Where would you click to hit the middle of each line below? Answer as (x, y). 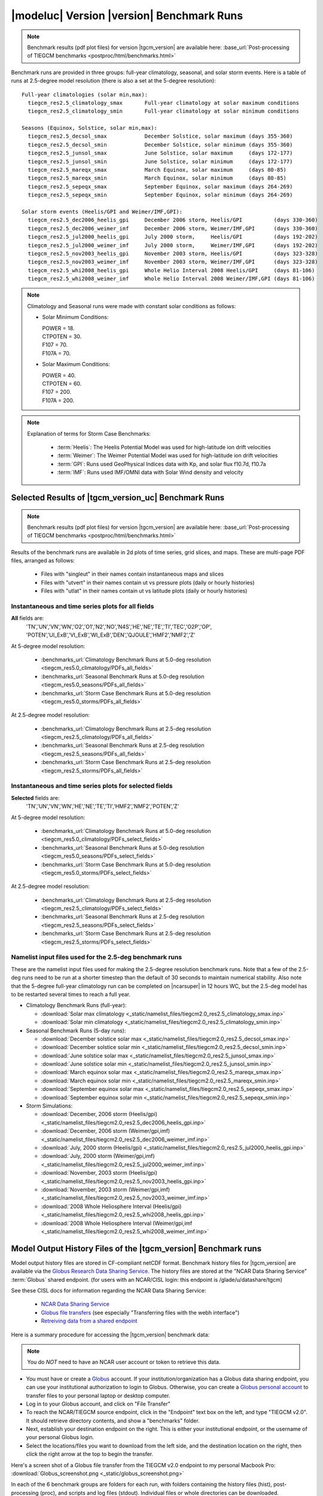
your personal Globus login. (60, 1437)
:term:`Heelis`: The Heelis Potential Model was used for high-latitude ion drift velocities (164, 447)
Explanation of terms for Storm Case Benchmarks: (89, 433)
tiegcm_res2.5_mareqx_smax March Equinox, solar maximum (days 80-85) (157, 170)
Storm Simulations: (49, 1106)
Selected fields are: (35, 798)
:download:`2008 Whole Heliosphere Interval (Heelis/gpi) (111, 1206)
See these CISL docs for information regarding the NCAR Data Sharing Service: (109, 1290)
